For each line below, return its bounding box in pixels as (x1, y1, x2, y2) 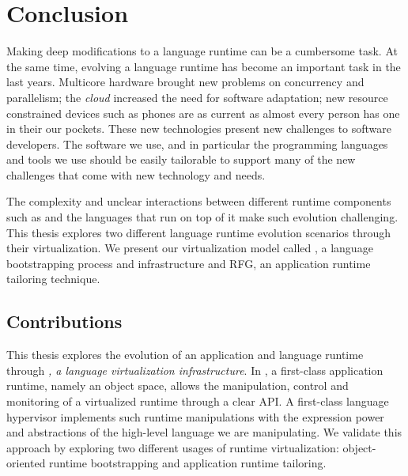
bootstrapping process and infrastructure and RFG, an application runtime (6, 255, 371, 271)
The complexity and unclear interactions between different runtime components (6, 193, 391, 210)
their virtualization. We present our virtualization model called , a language (6, 240, 373, 256)
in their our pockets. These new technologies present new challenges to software (6, 120, 392, 137)
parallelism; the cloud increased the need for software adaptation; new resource (6, 89, 388, 105)
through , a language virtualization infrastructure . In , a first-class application (6, 361, 383, 378)
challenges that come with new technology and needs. (6, 166, 266, 183)
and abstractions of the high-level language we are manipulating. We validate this (6, 424, 402, 440)
